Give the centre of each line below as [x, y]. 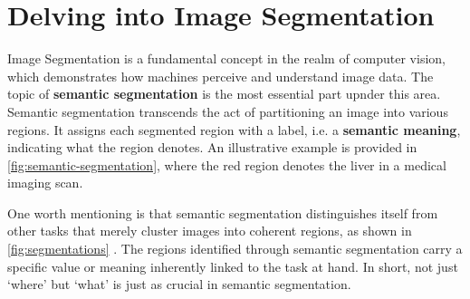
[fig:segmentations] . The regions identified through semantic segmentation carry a [235, 249]
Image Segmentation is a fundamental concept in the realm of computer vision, [226, 58]
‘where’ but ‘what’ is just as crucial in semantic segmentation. [179, 284]
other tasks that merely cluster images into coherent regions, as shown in [210, 231]
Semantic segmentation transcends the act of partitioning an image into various [228, 111]
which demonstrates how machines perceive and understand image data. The [221, 76]
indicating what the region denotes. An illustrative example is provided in [212, 147]
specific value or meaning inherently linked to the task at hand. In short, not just [233, 266]
